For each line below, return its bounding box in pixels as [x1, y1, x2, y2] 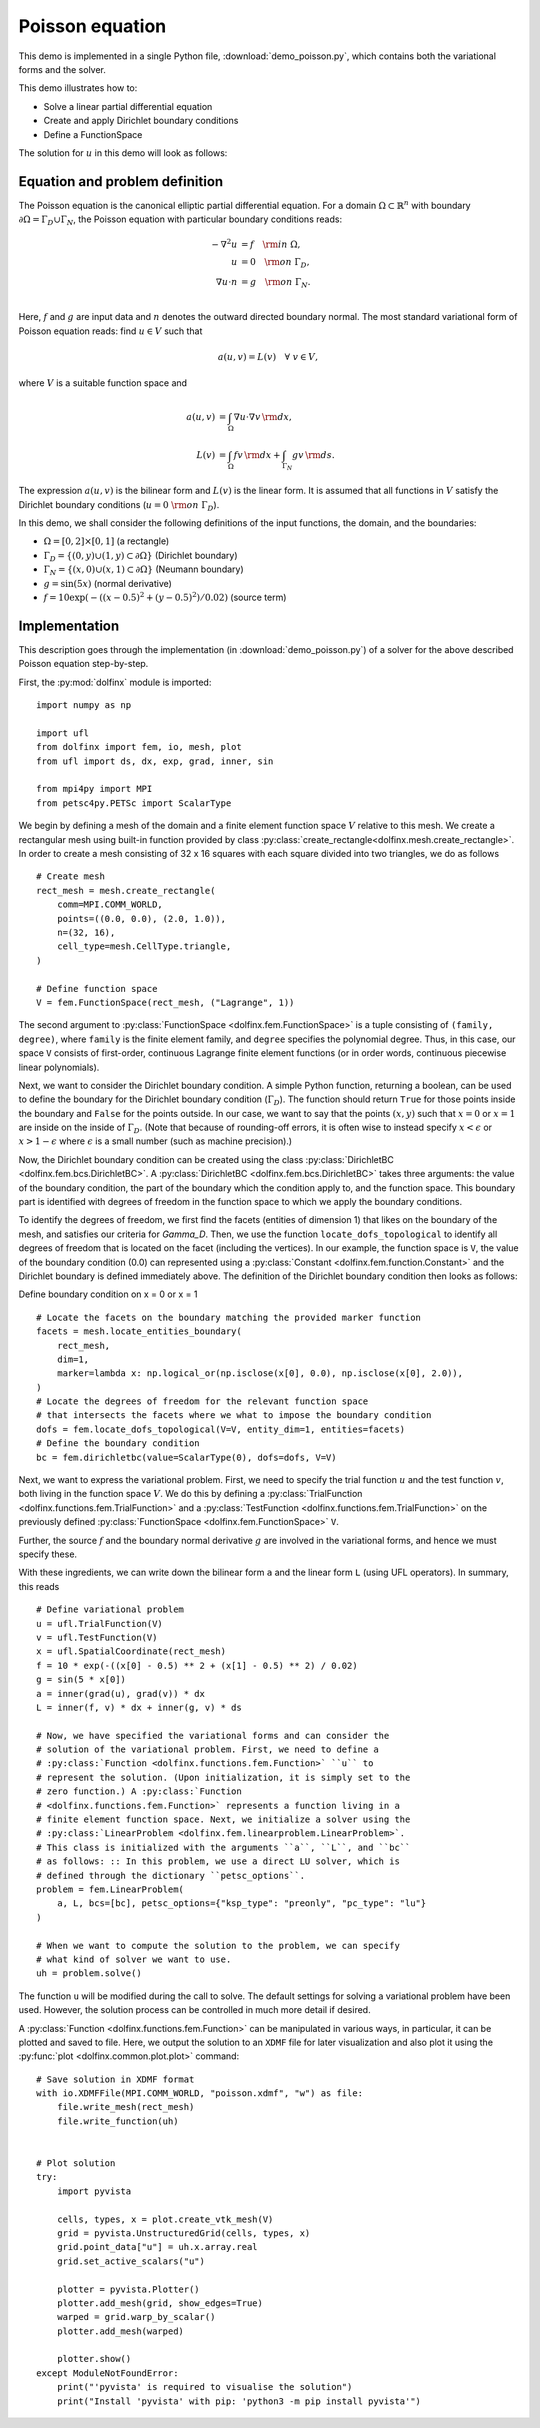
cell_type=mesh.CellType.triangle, [56, 941, 232, 952]
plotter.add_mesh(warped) [56, 2325, 185, 2337]
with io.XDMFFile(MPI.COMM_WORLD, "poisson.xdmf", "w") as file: [36, 2088, 364, 2099]
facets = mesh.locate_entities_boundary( [36, 1326, 242, 1337]
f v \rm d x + [233, 450, 281, 461]
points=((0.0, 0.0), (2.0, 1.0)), [56, 913, 227, 924]
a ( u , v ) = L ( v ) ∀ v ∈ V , [217, 351, 319, 362]
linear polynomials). [18, 1061, 100, 1073]
